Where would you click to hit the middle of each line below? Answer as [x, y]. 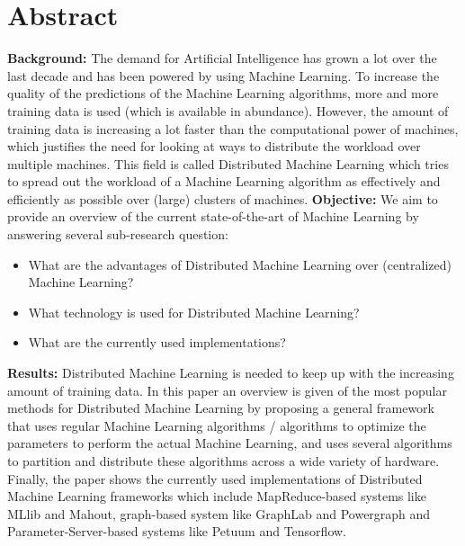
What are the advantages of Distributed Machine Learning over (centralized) [240, 264]
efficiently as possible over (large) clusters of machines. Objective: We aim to [223, 198]
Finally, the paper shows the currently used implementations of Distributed [215, 478]
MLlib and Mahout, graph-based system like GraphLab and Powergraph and [219, 513]
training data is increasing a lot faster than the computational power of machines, [233, 128]
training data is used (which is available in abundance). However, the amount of [228, 110]
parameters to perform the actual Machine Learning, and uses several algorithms [230, 443]
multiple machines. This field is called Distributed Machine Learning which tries [228, 163]
